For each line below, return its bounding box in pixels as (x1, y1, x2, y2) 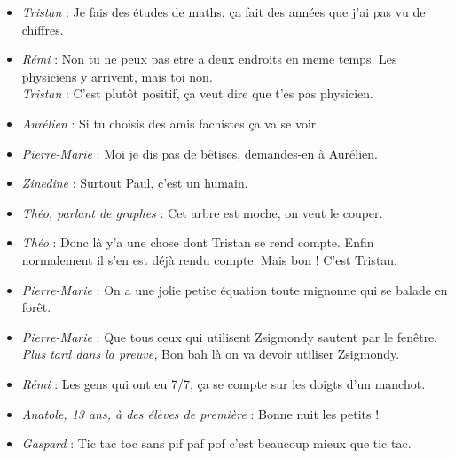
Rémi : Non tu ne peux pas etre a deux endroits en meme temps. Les (21, 50, 397, 68)
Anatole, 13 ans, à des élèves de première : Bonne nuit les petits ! (21, 404, 380, 423)
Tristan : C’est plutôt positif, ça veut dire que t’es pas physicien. (21, 84, 373, 103)
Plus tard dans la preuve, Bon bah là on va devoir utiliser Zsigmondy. (21, 345, 400, 363)
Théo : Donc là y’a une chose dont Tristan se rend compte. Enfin (21, 233, 374, 252)
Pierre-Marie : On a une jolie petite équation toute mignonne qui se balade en (21, 280, 448, 299)
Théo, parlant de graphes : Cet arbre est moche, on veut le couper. (21, 203, 383, 221)
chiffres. (21, 19, 64, 38)
